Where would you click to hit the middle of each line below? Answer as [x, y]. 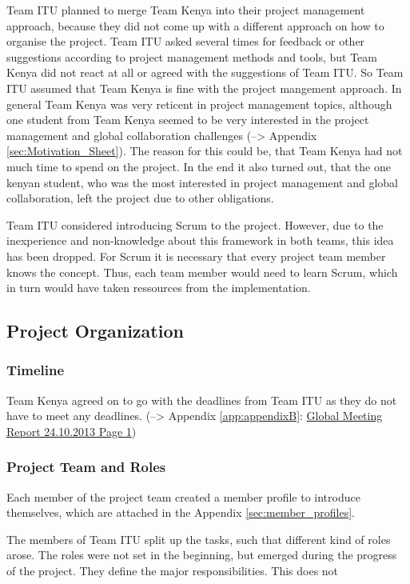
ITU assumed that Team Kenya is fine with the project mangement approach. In [204, 88]
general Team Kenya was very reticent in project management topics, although [199, 104]
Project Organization [95, 331]
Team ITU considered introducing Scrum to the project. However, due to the [195, 224]
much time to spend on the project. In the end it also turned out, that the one [199, 166]
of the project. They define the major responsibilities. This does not [173, 571]
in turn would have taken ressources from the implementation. [159, 288]
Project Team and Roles [86, 467]
